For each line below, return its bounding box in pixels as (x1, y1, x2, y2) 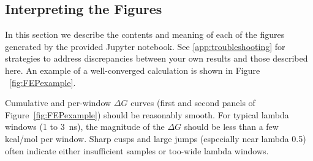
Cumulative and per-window (5, 96, 111, 109)
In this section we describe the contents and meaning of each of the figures (5, 28, 285, 41)
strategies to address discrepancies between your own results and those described (5, 52, 308, 65)
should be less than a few (184, 120, 279, 133)
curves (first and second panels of (130, 96, 255, 109)
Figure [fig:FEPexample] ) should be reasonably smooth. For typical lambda (5, 108, 289, 121)
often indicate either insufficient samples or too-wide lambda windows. (5, 144, 269, 157)
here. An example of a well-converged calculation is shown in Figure (5, 63, 260, 76)
